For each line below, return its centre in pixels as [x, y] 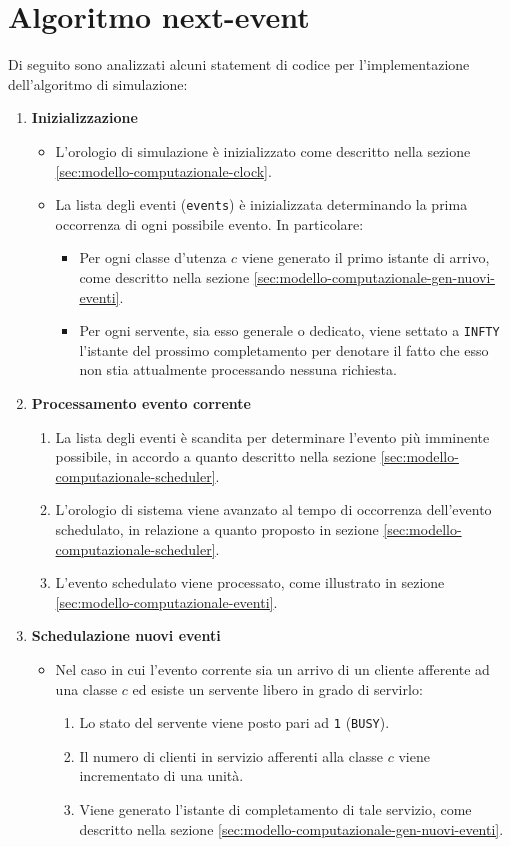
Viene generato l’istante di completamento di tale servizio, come [275, 808]
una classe [86, 688]
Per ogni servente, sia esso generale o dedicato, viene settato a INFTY [289, 330]
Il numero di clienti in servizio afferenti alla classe [231, 755]
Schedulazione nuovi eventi [126, 635]
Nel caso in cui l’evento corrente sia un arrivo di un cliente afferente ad [272, 668]
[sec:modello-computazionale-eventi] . [166, 601]
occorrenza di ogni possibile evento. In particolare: [209, 223]
